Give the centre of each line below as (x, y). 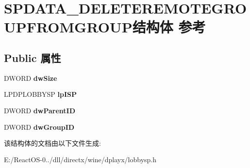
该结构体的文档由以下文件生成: (52, 143)
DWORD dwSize (31, 78)
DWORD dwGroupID (39, 127)
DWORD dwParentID (40, 110)
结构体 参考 (169, 27)
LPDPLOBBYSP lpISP (40, 94)
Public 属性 (33, 57)
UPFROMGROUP (68, 27)
